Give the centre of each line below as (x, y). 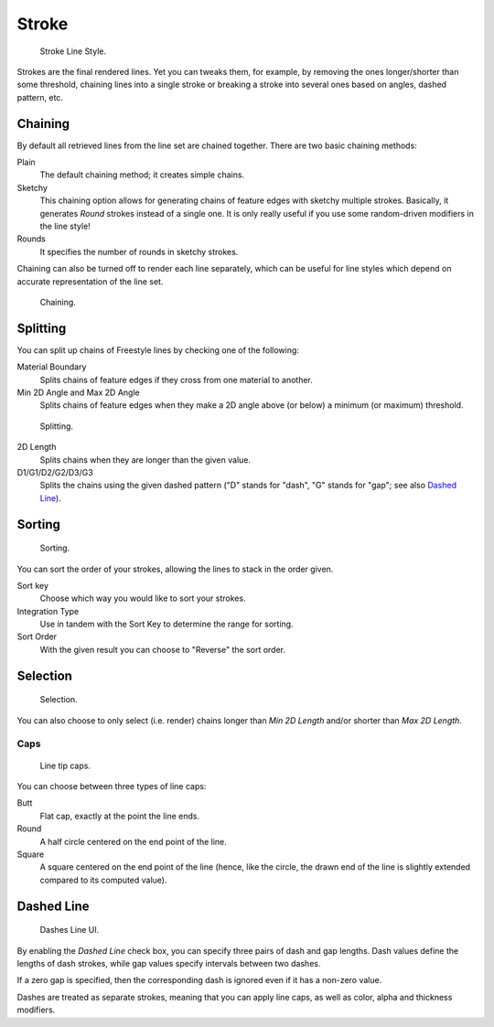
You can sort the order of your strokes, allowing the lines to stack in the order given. (175, 569)
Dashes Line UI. (70, 930)
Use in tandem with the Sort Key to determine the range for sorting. (166, 624)
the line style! (65, 226)
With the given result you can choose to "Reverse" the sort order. (162, 649)
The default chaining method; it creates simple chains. (142, 175)
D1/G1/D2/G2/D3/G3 (55, 472)
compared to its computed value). (103, 880)
